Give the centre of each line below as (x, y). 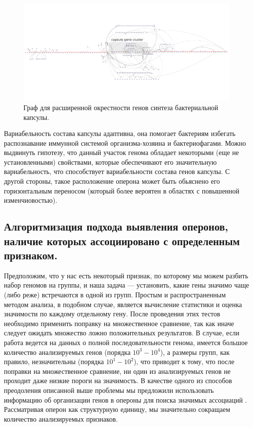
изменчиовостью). (31, 200)
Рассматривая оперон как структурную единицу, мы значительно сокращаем (117, 409)
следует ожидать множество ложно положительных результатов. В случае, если (122, 333)
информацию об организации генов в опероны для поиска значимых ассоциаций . (126, 399)
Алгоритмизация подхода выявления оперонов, (116, 226)
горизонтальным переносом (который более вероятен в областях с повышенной (122, 190)
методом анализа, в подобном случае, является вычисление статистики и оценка (123, 304)
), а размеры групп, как (195, 352)
